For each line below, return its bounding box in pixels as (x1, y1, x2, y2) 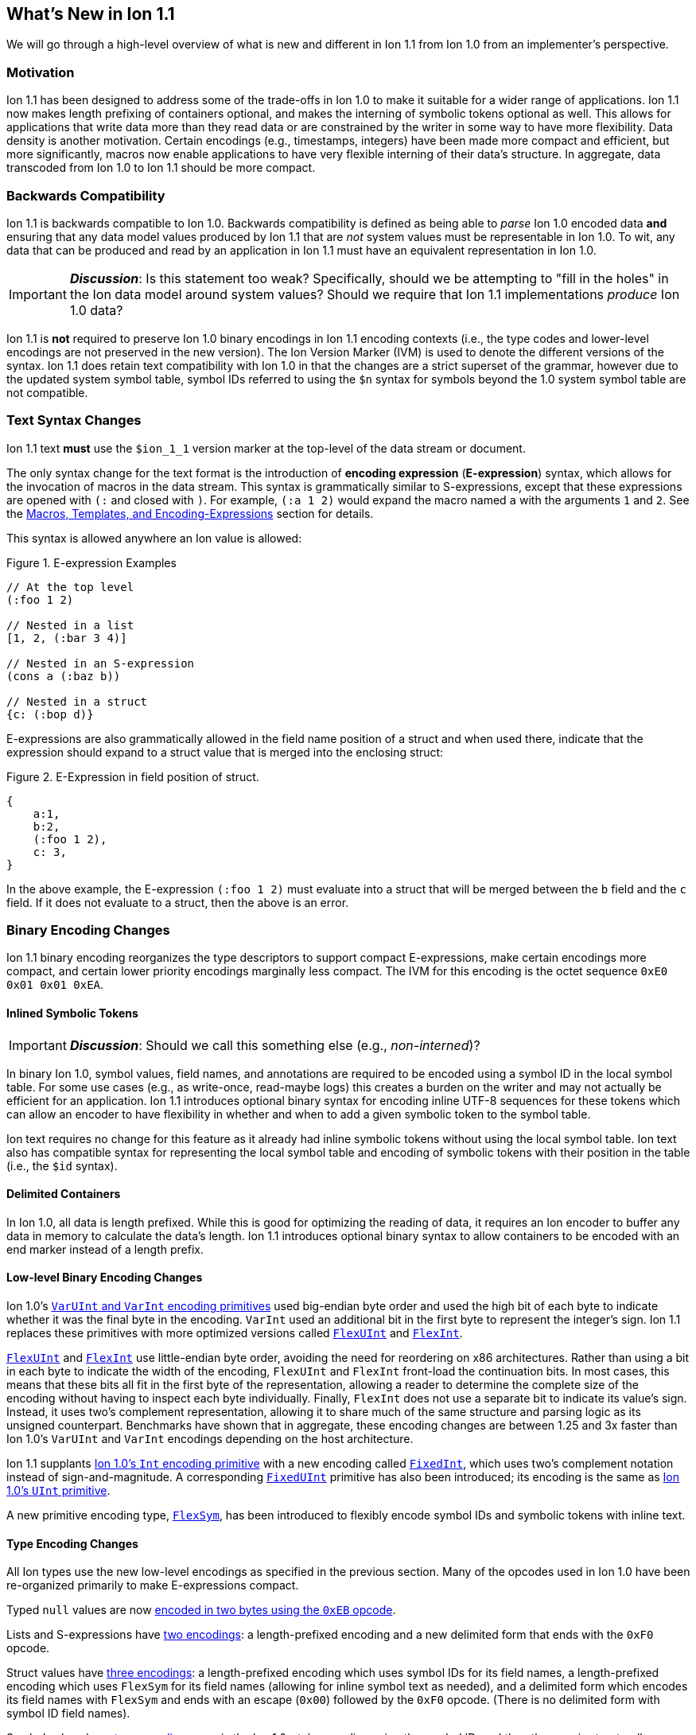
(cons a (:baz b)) (6, 669, 121, 683)
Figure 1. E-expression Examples (6, 555, 177, 570)
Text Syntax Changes (6, 412, 142, 429)
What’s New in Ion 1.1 (6, 4, 175, 24)
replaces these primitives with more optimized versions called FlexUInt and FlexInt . (6, 1326, 463, 1340)
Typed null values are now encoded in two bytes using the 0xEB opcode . (6, 1603, 396, 1617)
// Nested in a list (6, 618, 134, 632)
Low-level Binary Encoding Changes (6, 1270, 203, 1285)
